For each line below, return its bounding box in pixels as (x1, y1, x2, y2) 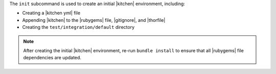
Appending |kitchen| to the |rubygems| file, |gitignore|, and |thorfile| (22, 17, 166, 23)
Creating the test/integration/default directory (22, 24, 135, 30)
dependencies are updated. (23, 55, 82, 61)
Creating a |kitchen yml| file (22, 10, 81, 16)
